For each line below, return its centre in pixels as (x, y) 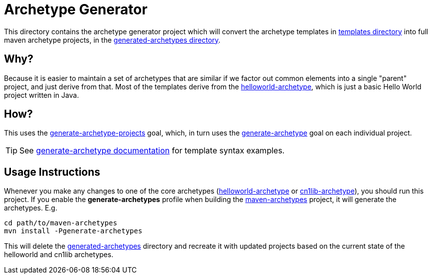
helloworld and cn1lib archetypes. (59, 255)
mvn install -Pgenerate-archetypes (73, 231)
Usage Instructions (52, 172)
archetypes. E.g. (31, 208)
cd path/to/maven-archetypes (61, 223)
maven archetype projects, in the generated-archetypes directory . (112, 40)
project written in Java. (42, 95)
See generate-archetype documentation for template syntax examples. (152, 151)
